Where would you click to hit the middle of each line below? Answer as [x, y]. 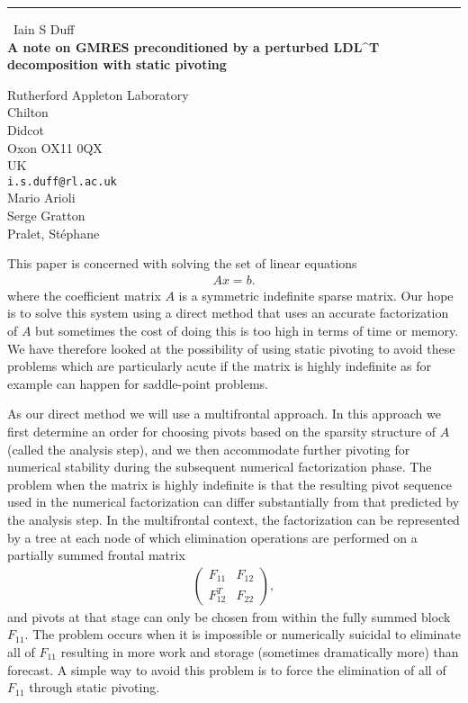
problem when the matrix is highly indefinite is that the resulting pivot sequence [229, 484]
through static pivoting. [94, 687]
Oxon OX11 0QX [55, 147]
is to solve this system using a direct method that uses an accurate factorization [228, 313]
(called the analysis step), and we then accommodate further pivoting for [209, 449]
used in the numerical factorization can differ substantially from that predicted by [234, 502]
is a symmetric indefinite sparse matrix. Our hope [316, 295]
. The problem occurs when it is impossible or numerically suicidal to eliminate [243, 634]
